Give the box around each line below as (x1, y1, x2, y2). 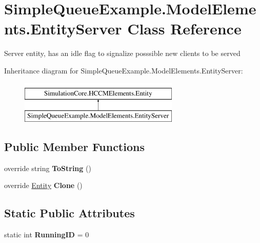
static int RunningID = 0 (4, 229, 89, 240)
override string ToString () (4, 162, 91, 173)
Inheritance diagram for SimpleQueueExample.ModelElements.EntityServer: (4, 65, 243, 76)
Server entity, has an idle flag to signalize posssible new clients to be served (4, 48, 241, 59)
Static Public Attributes (4, 205, 135, 221)
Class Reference (127, 18, 242, 39)
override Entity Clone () (4, 180, 83, 191)
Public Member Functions (4, 139, 145, 155)
